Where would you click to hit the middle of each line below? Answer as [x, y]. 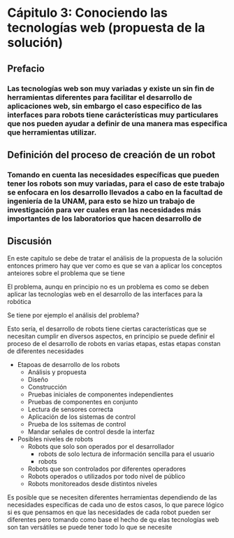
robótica [19, 301]
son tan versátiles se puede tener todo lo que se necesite [90, 527]
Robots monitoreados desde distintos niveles [93, 483]
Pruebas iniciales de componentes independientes [101, 394]
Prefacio [26, 68]
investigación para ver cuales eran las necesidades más [104, 209]
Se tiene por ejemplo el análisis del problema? [73, 315]
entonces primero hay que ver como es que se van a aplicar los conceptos [115, 265]
